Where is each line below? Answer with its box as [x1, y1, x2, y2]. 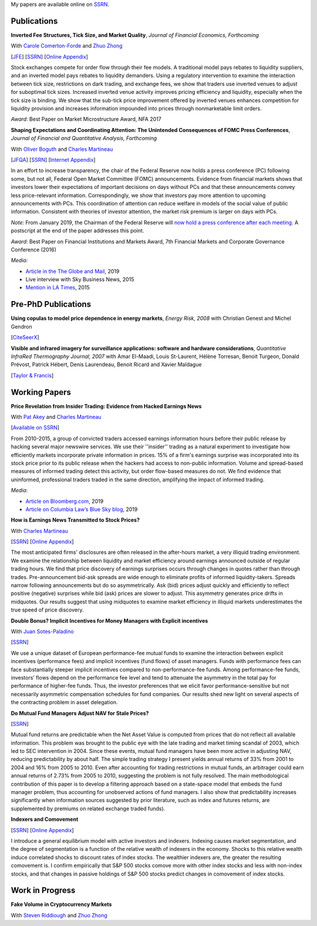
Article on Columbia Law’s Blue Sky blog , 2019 [25, 505, 138, 513]
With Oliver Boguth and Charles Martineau [11, 146, 113, 153]
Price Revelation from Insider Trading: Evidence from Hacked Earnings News [11, 403, 202, 410]
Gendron [11, 323, 32, 330]
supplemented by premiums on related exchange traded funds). [11, 805, 166, 812]
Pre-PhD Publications [11, 299, 91, 309]
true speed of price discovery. [11, 606, 85, 613]
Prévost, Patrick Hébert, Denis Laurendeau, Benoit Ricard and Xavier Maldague [11, 361, 202, 368]
